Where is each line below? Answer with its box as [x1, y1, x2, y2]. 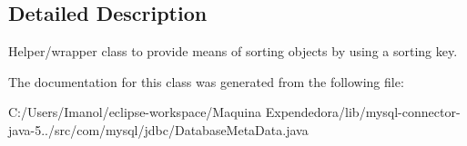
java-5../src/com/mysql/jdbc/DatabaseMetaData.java [8, 120, 309, 139]
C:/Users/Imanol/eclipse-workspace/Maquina [8, 102, 262, 122]
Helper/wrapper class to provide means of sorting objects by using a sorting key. [8, 42, 458, 61]
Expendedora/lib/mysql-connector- [265, 102, 461, 122]
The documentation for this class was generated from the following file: [8, 72, 404, 91]
